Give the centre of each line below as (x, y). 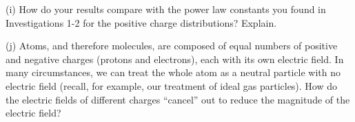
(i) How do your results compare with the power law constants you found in (166, 9)
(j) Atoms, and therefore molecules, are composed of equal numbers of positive (172, 46)
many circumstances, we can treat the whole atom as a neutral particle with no (173, 72)
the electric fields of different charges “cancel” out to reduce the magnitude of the (178, 99)
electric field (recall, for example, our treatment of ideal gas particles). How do (172, 85)
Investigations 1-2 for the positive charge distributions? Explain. (141, 22)
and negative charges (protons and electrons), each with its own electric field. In (175, 59)
